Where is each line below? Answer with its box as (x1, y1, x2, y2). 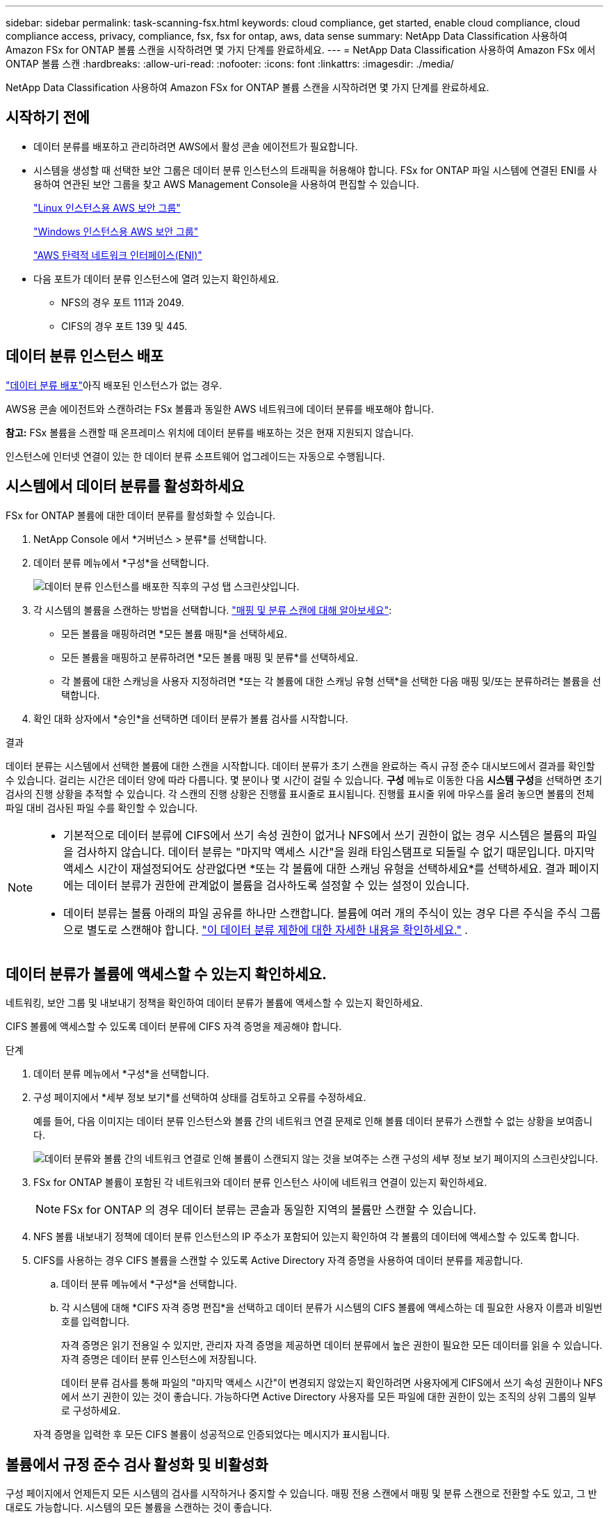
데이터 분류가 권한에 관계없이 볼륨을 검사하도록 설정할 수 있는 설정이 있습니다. (87, 878, 470, 892)
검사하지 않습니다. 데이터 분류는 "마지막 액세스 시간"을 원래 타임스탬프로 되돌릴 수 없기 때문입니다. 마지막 (76, 844, 595, 859)
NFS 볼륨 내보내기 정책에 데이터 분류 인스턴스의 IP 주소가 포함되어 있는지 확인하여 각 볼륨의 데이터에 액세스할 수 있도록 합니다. (33, 1231, 580, 1243)
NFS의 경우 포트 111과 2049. (61, 296, 184, 308)
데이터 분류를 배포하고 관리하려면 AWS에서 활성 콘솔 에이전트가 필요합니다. (33, 140, 358, 152)
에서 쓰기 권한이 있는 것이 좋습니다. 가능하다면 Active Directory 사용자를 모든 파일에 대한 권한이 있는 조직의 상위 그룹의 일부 (61, 1391, 596, 1403)
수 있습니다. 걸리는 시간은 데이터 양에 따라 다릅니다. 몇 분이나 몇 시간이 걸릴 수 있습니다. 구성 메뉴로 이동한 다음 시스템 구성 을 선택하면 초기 (6, 773, 603, 786)
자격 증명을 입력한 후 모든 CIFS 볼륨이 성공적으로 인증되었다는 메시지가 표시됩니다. (33, 1428, 390, 1441)
